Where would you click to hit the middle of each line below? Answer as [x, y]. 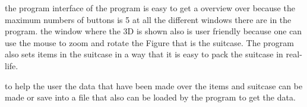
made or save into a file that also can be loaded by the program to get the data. [150, 97]
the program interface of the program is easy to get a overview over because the [150, 8]
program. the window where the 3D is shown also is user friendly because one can [153, 31]
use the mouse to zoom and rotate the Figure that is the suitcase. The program [149, 42]
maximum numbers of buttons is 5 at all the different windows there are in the [148, 19]
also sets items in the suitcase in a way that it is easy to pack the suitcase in [144, 54]
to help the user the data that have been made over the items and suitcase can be [154, 85]
